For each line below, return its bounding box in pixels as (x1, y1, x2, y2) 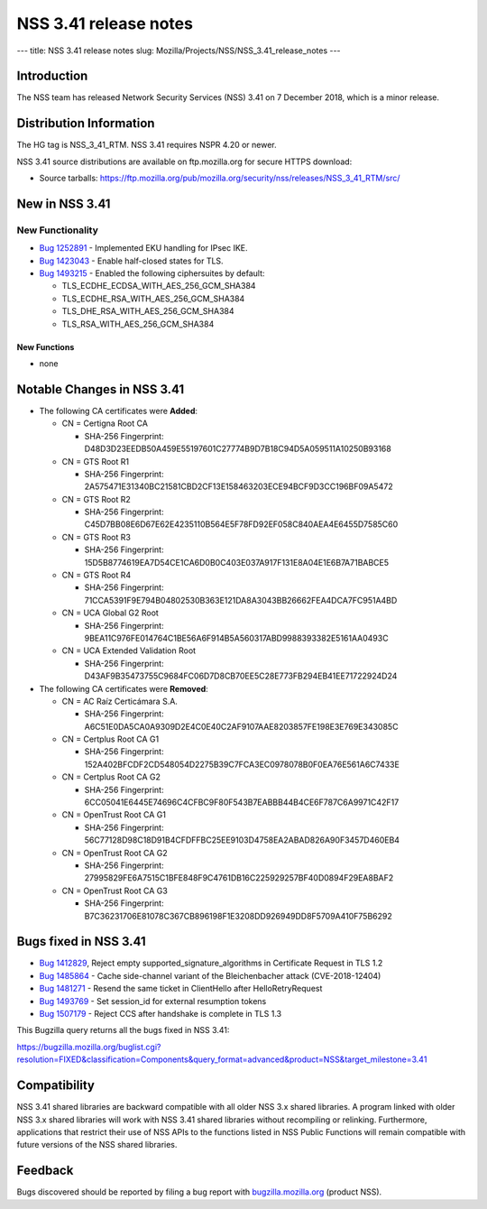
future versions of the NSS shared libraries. (16, 1140, 178, 1150)
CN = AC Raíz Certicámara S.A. (61, 696, 178, 706)
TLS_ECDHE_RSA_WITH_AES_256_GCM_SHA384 (61, 293, 245, 304)
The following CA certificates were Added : (39, 405, 198, 416)
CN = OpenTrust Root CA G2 (61, 847, 169, 858)
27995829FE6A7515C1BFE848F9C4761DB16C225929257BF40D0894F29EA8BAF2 (84, 872, 394, 883)
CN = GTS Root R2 (61, 494, 131, 504)
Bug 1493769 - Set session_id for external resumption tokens (39, 995, 267, 1006)
